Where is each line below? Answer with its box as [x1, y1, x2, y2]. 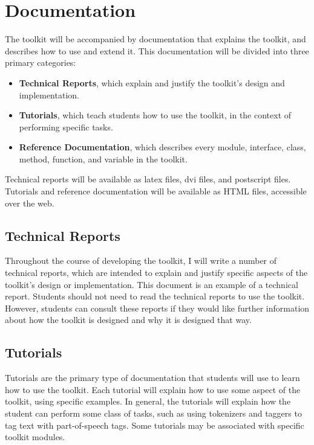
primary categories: [5, 56, 76, 69]
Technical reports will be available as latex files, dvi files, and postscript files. [5, 173, 291, 185]
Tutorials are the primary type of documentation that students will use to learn [5, 371, 300, 384]
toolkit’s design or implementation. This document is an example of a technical [5, 278, 298, 290]
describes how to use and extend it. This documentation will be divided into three [5, 44, 309, 57]
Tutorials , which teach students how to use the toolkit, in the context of [19, 109, 292, 121]
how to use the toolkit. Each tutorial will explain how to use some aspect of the [5, 383, 301, 395]
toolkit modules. [5, 431, 65, 443]
